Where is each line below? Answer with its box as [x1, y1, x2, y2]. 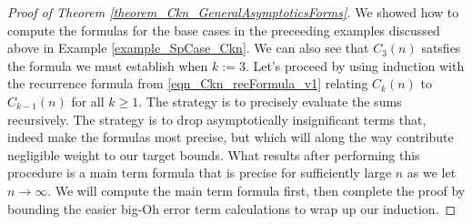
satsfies [421, 38, 461, 57]
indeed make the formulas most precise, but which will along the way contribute [7, 127, 454, 147]
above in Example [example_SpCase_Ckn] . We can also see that [7, 38, 369, 57]
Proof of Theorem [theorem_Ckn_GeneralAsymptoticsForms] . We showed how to [7, 3, 459, 21]
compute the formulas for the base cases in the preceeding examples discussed [7, 20, 440, 39]
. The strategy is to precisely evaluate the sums [138, 91, 402, 110]
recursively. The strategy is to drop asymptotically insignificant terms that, [7, 109, 427, 128]
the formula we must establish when [7, 56, 208, 75]
